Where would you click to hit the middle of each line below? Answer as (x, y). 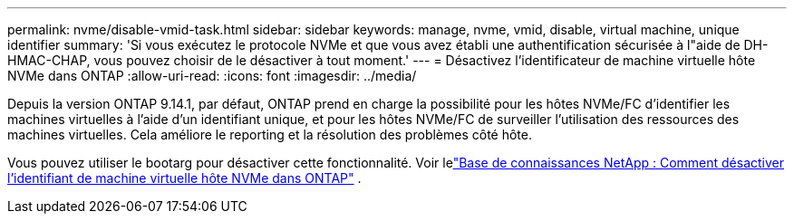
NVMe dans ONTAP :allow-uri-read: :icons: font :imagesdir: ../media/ (212, 76)
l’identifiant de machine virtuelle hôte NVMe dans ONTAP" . (184, 178)
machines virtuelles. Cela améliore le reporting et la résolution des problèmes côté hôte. (270, 135)
